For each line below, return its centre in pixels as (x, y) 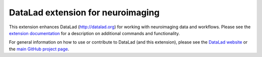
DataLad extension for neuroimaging (84, 12)
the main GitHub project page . (39, 49)
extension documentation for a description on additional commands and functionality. (94, 33)
